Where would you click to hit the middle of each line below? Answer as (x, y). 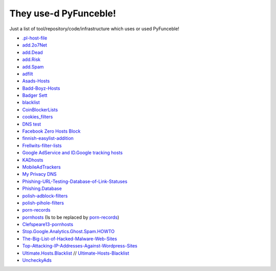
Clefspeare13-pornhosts (48, 224)
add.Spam (33, 67)
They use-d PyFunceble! (63, 13)
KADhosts (33, 160)
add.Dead (32, 52)
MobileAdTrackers (41, 167)
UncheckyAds (37, 260)
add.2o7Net (35, 45)
